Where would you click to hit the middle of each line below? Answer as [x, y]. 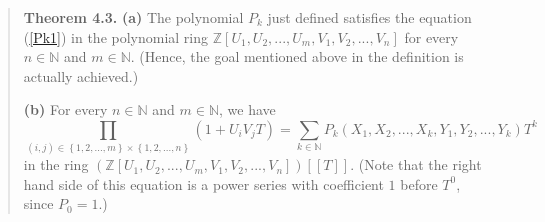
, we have [247, 109]
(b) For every [65, 109]
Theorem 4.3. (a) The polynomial [133, 17]
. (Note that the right [416, 164]
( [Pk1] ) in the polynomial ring [116, 36]
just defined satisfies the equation [369, 17]
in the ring [56, 164]
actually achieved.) [81, 75]
